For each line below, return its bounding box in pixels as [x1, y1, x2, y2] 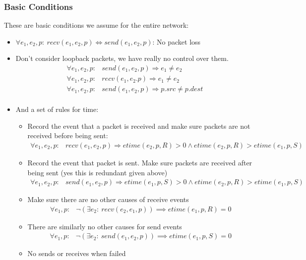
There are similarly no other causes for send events [27, 221, 182, 231]
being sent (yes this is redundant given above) [27, 167, 168, 177]
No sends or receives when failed [27, 248, 126, 259]
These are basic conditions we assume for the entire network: [4, 20, 189, 30]
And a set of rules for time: [15, 104, 99, 114]
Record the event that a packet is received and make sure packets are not [27, 120, 250, 131]
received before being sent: [27, 130, 108, 141]
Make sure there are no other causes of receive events [27, 194, 189, 205]
